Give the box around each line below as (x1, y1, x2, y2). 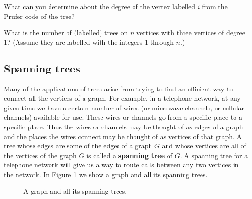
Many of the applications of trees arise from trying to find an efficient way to (4, 83, 233, 93)
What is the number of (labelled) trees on (4, 27, 128, 37)
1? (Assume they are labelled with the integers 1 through (4, 36, 174, 47)
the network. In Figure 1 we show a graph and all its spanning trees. (4, 169, 208, 179)
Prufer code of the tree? (4, 11, 75, 21)
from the (202, 1, 228, 11)
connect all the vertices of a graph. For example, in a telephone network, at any (4, 93, 241, 103)
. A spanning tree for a (180, 150, 248, 160)
